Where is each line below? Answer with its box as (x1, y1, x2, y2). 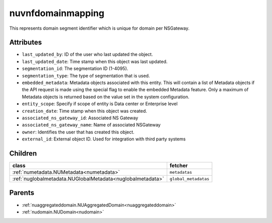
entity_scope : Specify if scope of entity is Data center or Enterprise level (22, 101, 178, 107)
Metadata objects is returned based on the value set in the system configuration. (22, 94, 190, 100)
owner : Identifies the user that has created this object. (22, 129, 134, 135)
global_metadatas (169, 176, 210, 181)
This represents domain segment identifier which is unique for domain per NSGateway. (9, 25, 190, 31)
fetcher (169, 162, 188, 169)
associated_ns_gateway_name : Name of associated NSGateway (22, 122, 161, 128)
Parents (9, 189, 35, 197)
